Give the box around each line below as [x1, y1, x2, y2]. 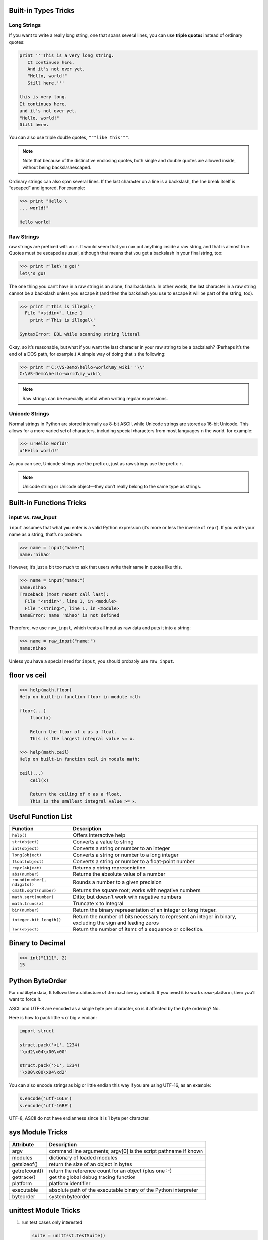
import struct [19, 1028, 54, 1034]
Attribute [12, 1141, 34, 1148]
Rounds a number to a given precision [73, 879, 162, 886]
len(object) [12, 927, 39, 932]
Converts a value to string [73, 838, 134, 845]
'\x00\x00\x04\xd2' [19, 1069, 67, 1075]
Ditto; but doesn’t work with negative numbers [73, 893, 181, 900]
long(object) [12, 852, 42, 858]
